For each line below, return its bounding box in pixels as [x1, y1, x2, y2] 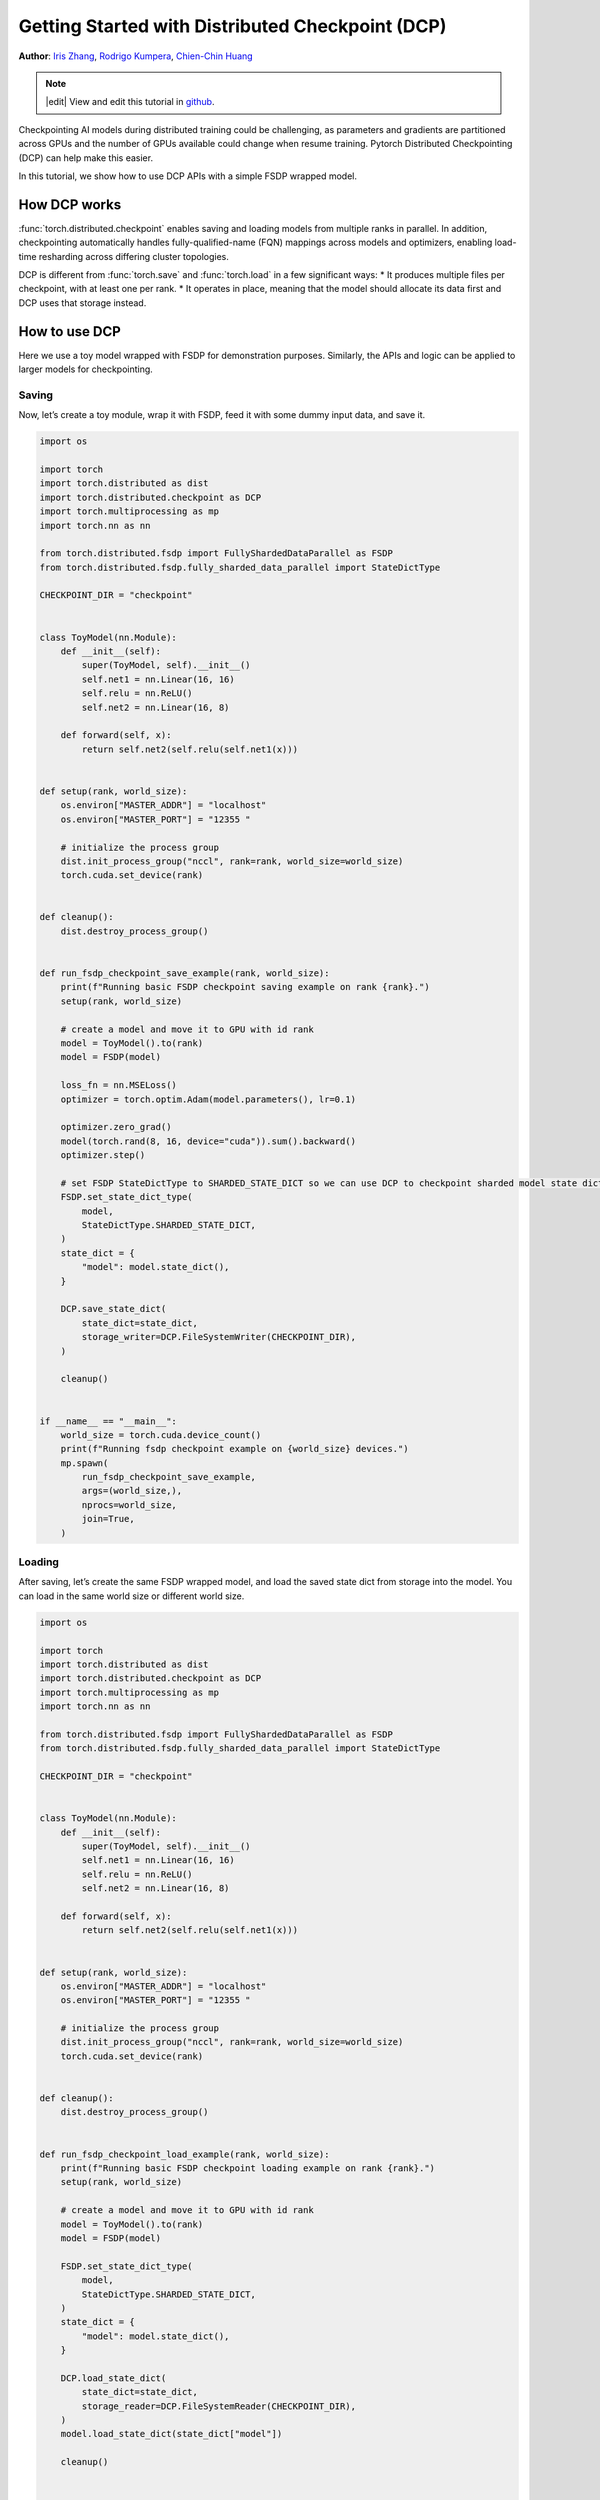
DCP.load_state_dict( [60, 2372, 167, 2384]
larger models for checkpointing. [18, 363, 154, 375]
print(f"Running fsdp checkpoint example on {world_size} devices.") [60, 1443, 409, 1455]
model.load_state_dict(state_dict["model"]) [60, 2428, 283, 2440]
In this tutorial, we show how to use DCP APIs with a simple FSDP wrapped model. [18, 170, 358, 182]
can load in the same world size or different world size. [18, 1590, 245, 1602]
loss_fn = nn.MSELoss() [60, 1080, 177, 1091]
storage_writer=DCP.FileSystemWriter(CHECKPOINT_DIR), [81, 1331, 357, 1343]
